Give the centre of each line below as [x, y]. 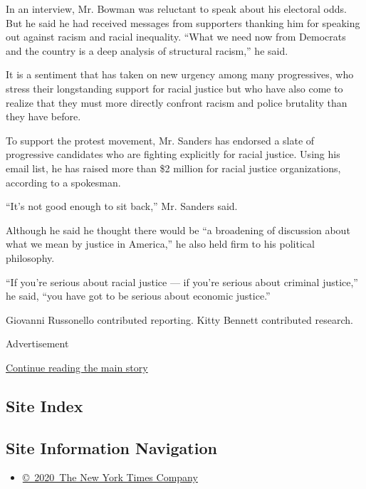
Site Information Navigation [111, 447]
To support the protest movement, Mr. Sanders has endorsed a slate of [160, 140]
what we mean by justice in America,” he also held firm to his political [160, 244]
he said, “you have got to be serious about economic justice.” [138, 296]
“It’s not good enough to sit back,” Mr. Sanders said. [122, 206]
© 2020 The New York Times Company [110, 477]
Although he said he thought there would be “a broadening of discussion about [178, 230]
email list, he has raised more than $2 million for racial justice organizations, [173, 168]
